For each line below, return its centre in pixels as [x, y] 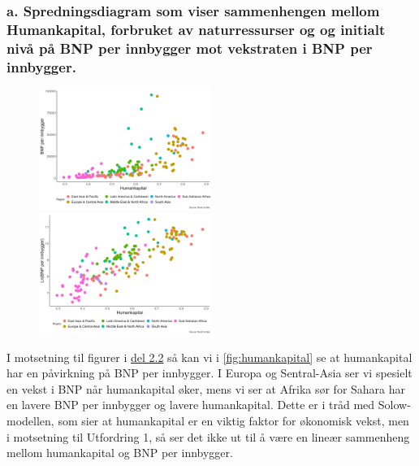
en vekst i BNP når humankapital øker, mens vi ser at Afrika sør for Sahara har [206, 388]
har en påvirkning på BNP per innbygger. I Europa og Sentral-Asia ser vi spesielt [209, 373]
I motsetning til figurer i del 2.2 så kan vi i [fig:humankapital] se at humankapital [209, 357]
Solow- [394, 405]
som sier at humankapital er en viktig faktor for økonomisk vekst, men [233, 421]
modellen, [30, 421]
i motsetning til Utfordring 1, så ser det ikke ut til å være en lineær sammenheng [208, 436]
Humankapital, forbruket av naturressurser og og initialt [196, 29]
